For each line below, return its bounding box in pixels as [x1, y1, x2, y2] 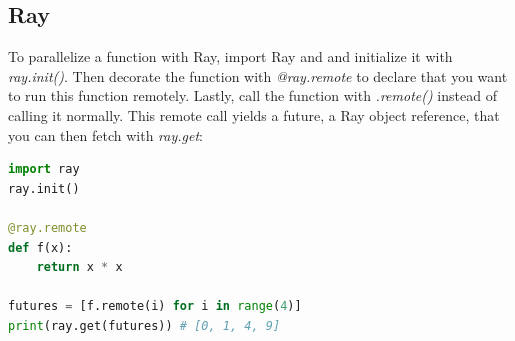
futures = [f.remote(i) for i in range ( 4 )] [8, 299, 302, 314]
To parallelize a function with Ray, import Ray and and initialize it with [8, 46, 453, 67]
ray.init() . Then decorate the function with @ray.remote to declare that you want [8, 65, 508, 86]
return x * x [36, 260, 123, 275]
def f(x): [8, 240, 73, 255]
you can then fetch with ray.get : [8, 124, 203, 145]
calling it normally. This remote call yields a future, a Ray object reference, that [8, 104, 500, 125]
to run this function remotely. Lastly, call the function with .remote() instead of [8, 85, 497, 106]
